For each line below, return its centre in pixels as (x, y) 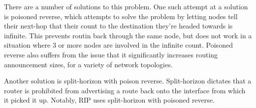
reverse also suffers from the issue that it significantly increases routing (111, 54)
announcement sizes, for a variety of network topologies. (88, 64)
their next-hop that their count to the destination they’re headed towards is (118, 26)
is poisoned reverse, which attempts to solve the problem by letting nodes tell (121, 16)
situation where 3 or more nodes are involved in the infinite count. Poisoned (118, 45)
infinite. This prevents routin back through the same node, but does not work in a (128, 35)
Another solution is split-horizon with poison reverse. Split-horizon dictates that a (128, 81)
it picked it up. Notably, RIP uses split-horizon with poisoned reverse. (109, 100)
